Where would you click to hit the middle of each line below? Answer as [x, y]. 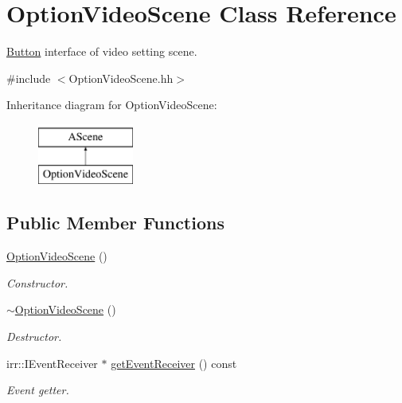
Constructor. [37, 282]
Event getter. [38, 390]
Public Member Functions [115, 223]
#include [29, 78]
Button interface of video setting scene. [102, 51]
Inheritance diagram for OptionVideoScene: [112, 105]
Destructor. [34, 336]
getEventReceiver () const [174, 363]
